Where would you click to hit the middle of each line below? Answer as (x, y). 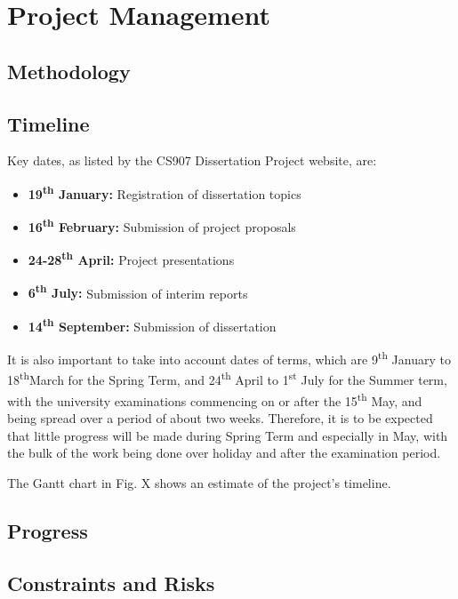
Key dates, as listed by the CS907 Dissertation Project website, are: (192, 160)
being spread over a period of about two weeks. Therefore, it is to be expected (220, 417)
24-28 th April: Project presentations (131, 259)
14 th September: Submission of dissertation (152, 324)
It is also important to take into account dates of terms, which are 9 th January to (229, 358)
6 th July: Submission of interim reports (138, 292)
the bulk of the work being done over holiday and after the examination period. (224, 453)
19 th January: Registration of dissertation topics (165, 192)
